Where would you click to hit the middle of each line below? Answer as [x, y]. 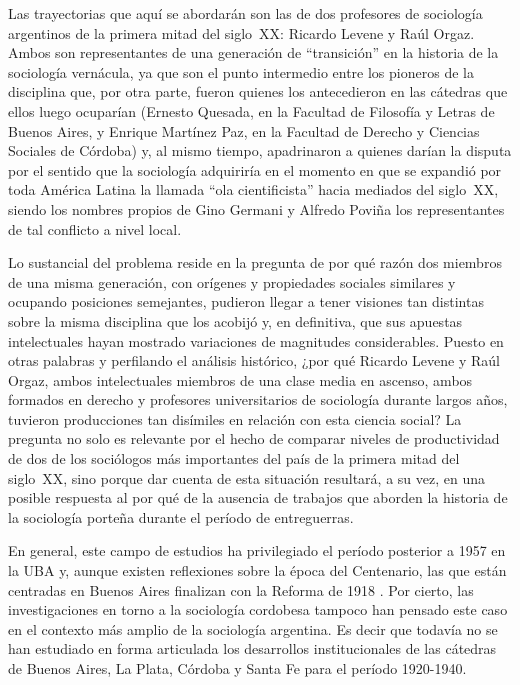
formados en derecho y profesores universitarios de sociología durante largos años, [258, 399]
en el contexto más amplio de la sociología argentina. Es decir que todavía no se [253, 628]
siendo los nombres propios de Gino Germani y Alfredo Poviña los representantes [256, 208]
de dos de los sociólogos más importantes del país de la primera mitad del [234, 458]
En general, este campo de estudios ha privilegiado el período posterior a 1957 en [257, 550]
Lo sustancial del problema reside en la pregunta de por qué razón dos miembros [255, 262]
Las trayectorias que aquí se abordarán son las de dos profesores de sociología [245, 13]
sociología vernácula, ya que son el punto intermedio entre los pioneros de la [241, 71]
